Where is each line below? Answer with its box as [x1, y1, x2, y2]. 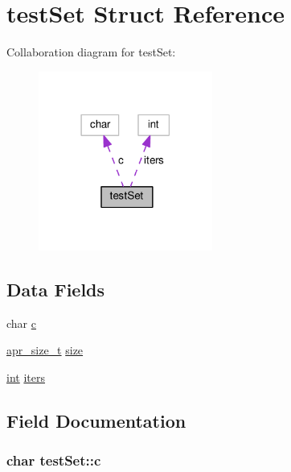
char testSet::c [6, 450, 101, 470]
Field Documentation [6, 408, 186, 433]
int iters [6, 369, 45, 386]
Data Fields [6, 277, 105, 302]
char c [6, 314, 36, 331]
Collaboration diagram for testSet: [6, 43, 176, 60]
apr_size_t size [6, 342, 84, 358]
